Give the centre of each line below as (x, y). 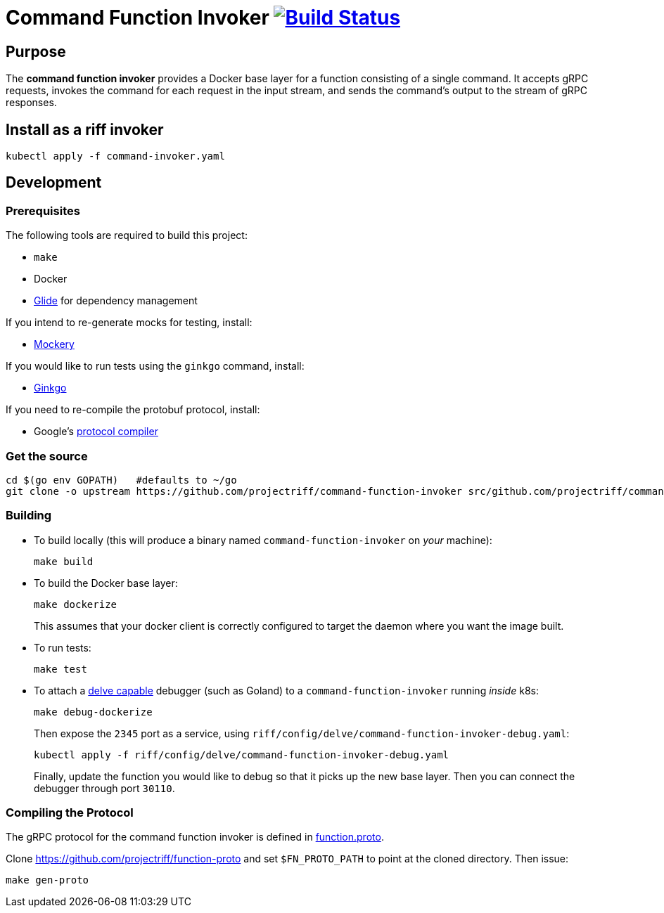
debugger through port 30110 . (104, 788)
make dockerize (76, 604)
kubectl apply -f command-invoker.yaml (115, 156)
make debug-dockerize (93, 712)
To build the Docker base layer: (106, 583)
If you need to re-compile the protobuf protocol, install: (133, 410)
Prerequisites (43, 211)
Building (29, 516)
